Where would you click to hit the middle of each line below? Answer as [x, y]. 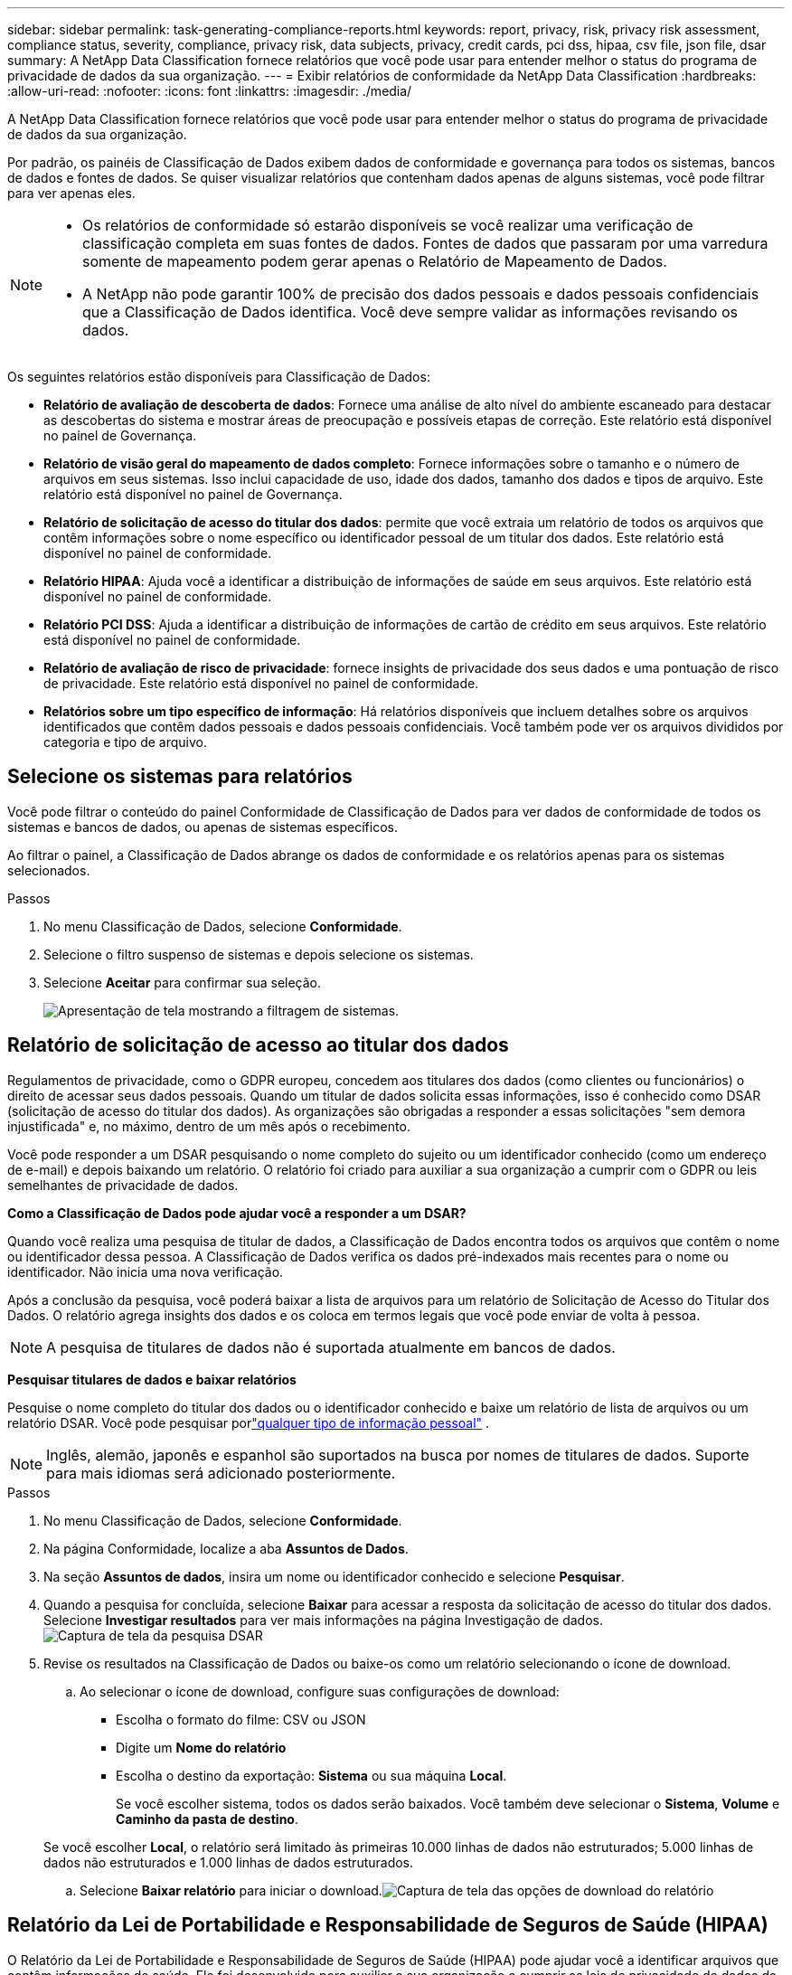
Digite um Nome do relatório [201, 1747]
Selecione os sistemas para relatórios [180, 777]
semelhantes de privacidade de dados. [123, 1185]
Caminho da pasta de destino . [207, 1819]
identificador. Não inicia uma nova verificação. [146, 1271]
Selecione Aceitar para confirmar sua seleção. [183, 982]
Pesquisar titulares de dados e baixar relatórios [152, 1379]
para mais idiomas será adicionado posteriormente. [221, 1473]
